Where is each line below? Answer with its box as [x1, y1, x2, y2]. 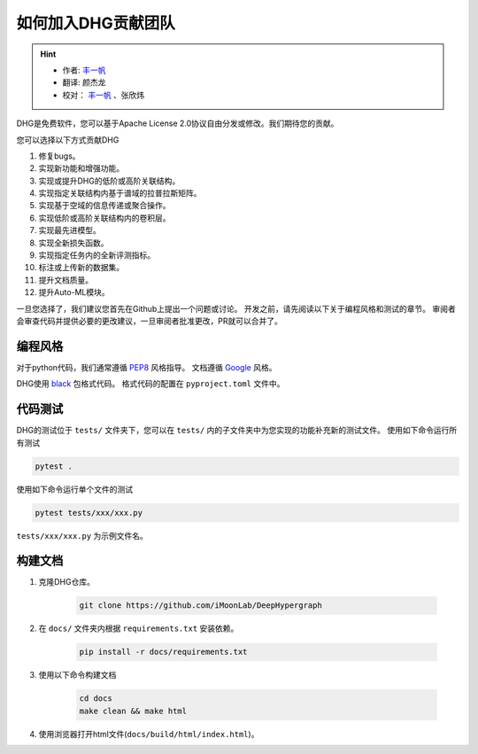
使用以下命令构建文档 [38, 670, 117, 680]
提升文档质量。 [38, 275, 93, 285]
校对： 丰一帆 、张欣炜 [62, 89, 145, 100]
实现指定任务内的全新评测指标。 [38, 250, 155, 260]
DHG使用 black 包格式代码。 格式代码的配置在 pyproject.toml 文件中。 [16, 378, 285, 389]
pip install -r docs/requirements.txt [79, 647, 248, 657]
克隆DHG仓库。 [38, 577, 95, 587]
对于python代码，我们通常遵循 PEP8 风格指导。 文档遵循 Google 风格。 [16, 361, 277, 372]
